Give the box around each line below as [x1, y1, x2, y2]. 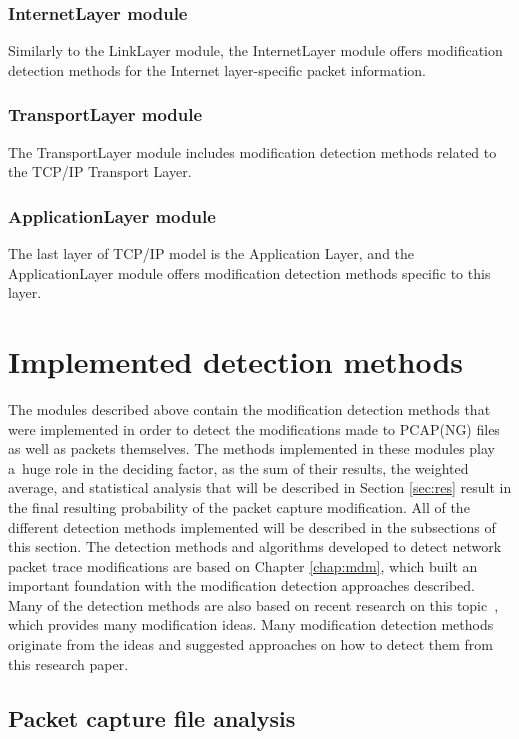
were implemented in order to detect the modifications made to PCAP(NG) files [8, 418, 500, 439]
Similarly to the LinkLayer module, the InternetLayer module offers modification [8, 40, 503, 61]
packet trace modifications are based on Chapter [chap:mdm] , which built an [8, 555, 478, 576]
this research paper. [8, 653, 129, 674]
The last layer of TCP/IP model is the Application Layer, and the [8, 243, 415, 264]
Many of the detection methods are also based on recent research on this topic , [8, 594, 499, 615]
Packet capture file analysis [8, 702, 296, 733]
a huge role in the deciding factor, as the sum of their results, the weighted [8, 457, 469, 478]
